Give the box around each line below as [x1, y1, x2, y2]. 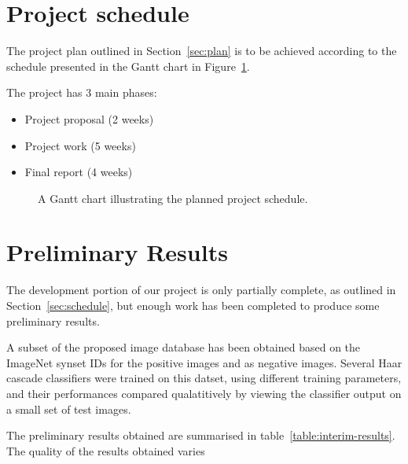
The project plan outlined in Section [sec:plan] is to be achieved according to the [6, 42, 397, 59]
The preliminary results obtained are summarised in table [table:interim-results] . [6, 427, 395, 444]
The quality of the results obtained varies [6, 442, 205, 458]
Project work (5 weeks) [24, 137, 136, 153]
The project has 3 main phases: [6, 84, 157, 101]
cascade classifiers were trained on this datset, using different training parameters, [6, 370, 402, 386]
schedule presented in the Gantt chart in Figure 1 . [6, 57, 250, 74]
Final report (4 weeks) [24, 164, 133, 180]
